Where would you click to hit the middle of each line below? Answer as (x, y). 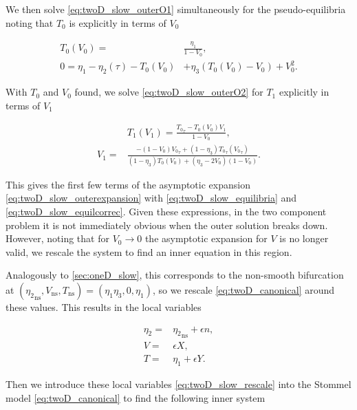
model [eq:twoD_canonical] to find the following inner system (136, 397)
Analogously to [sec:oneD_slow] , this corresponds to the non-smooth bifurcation (175, 275)
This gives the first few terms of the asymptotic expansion (128, 184)
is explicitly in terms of (118, 22)
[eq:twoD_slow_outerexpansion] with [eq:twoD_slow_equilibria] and (151, 198)
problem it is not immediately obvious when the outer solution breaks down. (167, 225)
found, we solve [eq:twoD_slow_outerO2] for (169, 92)
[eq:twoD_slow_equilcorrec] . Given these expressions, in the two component (166, 211)
